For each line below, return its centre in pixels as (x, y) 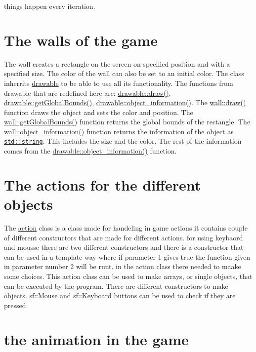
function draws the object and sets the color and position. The (99, 112)
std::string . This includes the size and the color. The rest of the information (123, 141)
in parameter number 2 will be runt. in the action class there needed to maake (123, 266)
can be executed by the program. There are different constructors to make (116, 286)
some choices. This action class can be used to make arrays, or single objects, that (128, 276)
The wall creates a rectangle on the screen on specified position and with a (117, 63)
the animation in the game (96, 339)
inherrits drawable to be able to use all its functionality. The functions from (119, 83)
